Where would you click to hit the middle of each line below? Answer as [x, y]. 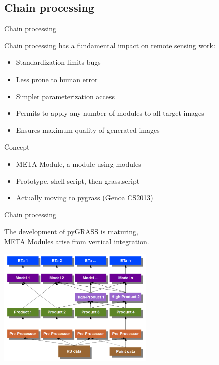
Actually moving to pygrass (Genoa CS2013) [84, 198]
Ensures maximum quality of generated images [88, 130]
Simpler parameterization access [65, 96]
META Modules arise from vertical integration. [77, 241]
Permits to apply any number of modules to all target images [110, 113]
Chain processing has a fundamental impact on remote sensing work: [110, 45]
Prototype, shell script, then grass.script [78, 180]
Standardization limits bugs [58, 62]
